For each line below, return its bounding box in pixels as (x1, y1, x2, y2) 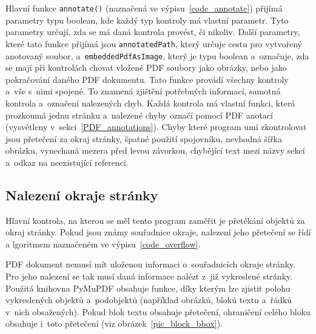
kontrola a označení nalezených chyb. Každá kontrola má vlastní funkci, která (5, 96, 295, 109)
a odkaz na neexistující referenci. (5, 156, 129, 168)
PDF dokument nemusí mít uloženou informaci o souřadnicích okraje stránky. (5, 258, 296, 270)
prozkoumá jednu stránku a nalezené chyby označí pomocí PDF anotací (5, 108, 273, 121)
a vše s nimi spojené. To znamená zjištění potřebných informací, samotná (5, 85, 281, 97)
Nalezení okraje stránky (5, 185, 158, 204)
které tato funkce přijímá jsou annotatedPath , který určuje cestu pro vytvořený (5, 37, 302, 50)
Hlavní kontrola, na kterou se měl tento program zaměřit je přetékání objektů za (5, 214, 305, 226)
